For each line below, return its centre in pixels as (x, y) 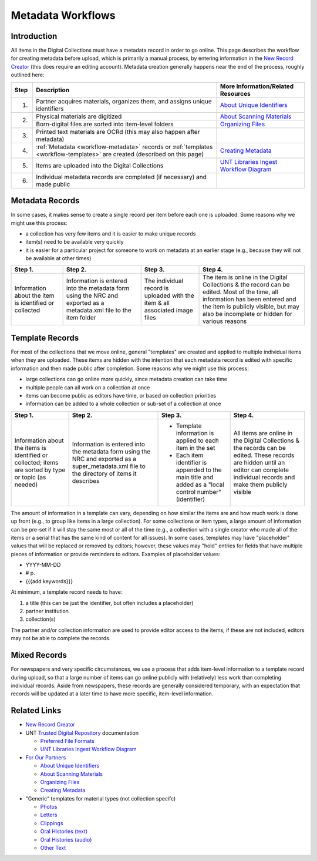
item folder (81, 318)
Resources (235, 93)
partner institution (47, 611)
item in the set (196, 448)
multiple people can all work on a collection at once (88, 387)
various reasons (225, 321)
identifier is (192, 462)
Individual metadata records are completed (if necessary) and (121, 177)
